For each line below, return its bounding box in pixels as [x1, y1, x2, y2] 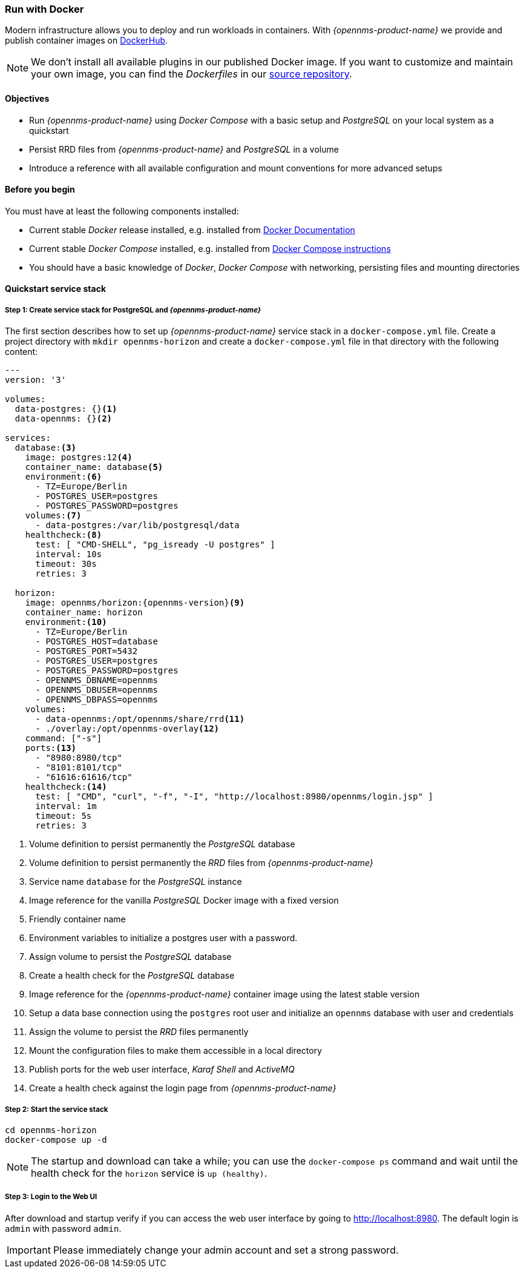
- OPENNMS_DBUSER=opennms [35, 685, 158, 695]
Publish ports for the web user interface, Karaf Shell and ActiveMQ [29, 1064, 295, 1075]
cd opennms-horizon [5, 1125, 97, 1135]
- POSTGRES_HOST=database [35, 636, 158, 647]
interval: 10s [35, 549, 102, 560]
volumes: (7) [25, 511, 82, 521]
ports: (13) [25, 743, 77, 753]
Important [7, 1243, 51, 1256]
